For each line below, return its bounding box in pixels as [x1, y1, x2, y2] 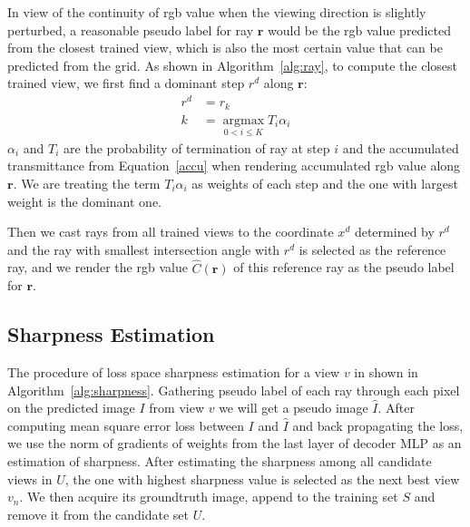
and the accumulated [342, 138, 459, 157]
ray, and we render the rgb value [7, 258, 188, 277]
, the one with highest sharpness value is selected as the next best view [64, 469, 460, 488]
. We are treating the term [13, 173, 161, 192]
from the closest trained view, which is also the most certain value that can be [7, 38, 443, 57]
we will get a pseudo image [219, 398, 368, 417]
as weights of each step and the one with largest [191, 173, 458, 192]
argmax [222, 113, 265, 127]
